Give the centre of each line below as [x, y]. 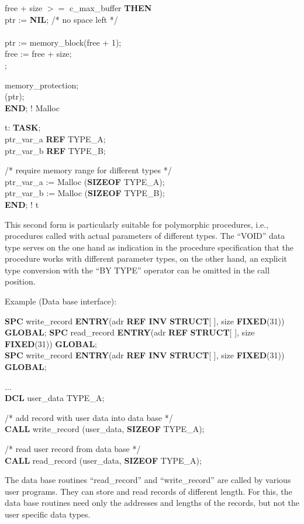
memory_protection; [42, 85]
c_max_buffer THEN [110, 8]
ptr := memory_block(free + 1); [63, 42]
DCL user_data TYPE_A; [55, 398]
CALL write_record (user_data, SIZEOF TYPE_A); [105, 429]
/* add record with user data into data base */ [89, 417]
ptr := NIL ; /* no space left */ [61, 19]
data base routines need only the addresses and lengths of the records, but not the [152, 503]
